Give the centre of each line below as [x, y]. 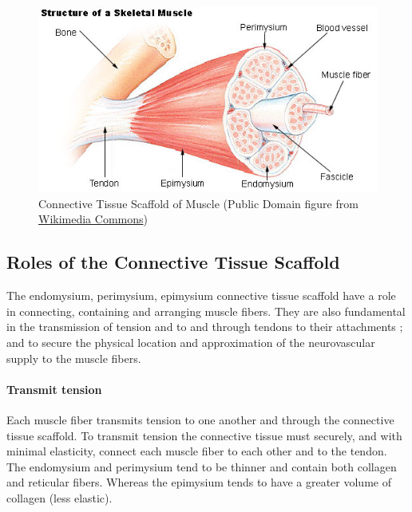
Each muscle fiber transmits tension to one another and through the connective [200, 419]
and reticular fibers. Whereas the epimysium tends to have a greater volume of [199, 482]
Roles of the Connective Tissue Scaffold [173, 262]
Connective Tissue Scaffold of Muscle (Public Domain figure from [198, 203]
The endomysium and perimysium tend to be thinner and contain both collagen [202, 466]
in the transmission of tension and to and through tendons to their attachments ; [205, 327]
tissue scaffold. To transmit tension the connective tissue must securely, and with [204, 435]
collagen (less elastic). [59, 497]
